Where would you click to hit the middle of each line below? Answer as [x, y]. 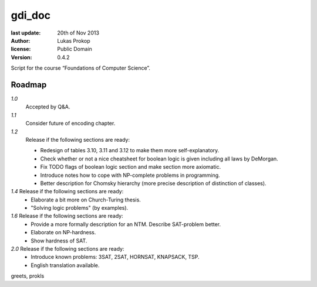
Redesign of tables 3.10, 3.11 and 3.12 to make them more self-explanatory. [130, 151]
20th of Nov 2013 [78, 33]
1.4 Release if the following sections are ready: [67, 192]
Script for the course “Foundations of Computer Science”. [81, 68]
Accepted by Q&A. [48, 107]
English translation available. [65, 265]
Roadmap [29, 85]
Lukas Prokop [74, 40]
